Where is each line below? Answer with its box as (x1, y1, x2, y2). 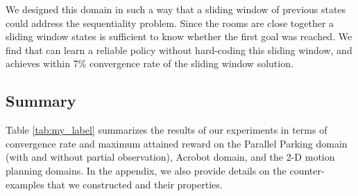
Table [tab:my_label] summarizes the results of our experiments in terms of (6, 123, 327, 137)
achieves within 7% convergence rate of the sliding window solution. (6, 56, 293, 71)
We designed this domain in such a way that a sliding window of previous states (6, 2, 346, 16)
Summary (6, 90, 76, 112)
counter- (289, 163, 325, 177)
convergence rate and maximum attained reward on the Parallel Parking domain (6, 136, 348, 150)
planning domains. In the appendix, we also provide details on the (6, 163, 287, 177)
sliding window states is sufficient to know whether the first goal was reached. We (6, 29, 352, 44)
